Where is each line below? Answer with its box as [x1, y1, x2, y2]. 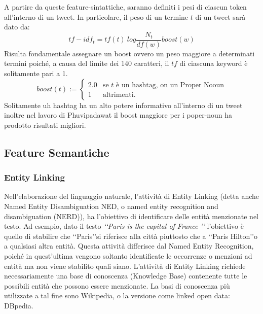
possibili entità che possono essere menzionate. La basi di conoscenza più [4, 280, 230, 291]
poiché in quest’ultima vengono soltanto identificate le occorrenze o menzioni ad [4, 250, 252, 261]
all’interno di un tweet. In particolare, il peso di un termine [4, 11, 189, 22]
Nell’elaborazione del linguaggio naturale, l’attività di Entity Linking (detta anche [4, 191, 259, 201]
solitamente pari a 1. [4, 68, 68, 79]
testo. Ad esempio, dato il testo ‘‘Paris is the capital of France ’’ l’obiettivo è [4, 221, 244, 231]
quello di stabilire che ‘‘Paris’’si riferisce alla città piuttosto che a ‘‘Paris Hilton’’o [4, 230, 258, 241]
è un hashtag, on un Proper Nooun [116, 81, 224, 89]
